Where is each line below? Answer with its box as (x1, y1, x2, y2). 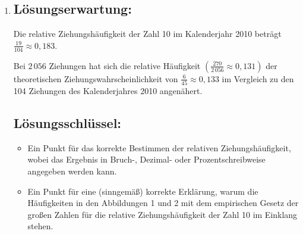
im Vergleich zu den (222, 72, 294, 85)
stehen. (27, 220, 53, 232)
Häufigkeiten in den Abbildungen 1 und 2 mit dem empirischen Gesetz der (27, 196, 299, 209)
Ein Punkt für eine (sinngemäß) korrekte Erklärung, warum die (27, 185, 258, 197)
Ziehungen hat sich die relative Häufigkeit (49, 59, 201, 71)
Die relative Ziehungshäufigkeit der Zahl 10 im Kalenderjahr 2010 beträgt (13, 27, 282, 40)
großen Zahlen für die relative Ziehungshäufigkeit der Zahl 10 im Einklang (27, 208, 298, 220)
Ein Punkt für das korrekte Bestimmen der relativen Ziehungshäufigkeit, (27, 141, 291, 154)
